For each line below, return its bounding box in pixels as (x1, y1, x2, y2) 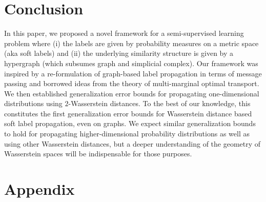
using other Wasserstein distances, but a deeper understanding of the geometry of (4, 138, 261, 149)
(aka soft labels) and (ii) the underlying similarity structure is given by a (4, 48, 234, 58)
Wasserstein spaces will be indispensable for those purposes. (4, 148, 192, 159)
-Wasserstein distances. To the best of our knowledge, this (68, 98, 251, 109)
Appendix (4, 178, 75, 199)
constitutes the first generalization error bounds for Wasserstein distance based (4, 108, 252, 118)
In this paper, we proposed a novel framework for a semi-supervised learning (4, 28, 244, 38)
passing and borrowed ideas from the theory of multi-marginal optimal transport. (4, 78, 259, 89)
